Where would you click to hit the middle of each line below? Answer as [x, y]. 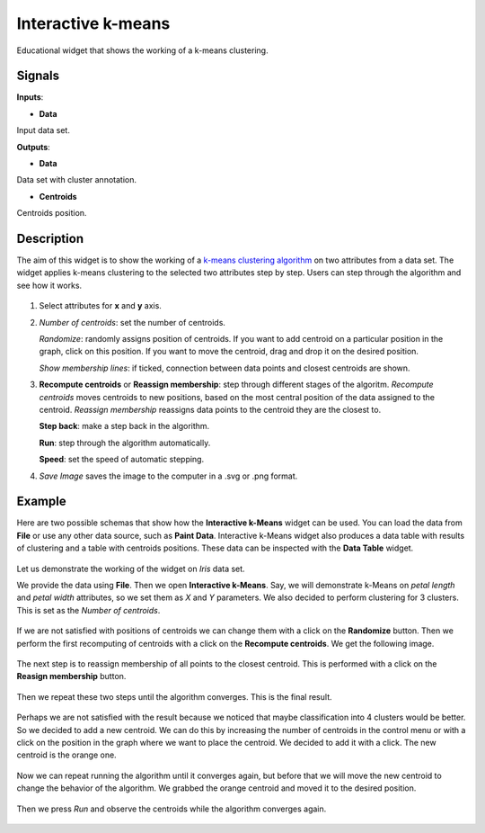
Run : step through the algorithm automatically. [125, 443]
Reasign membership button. [71, 676]
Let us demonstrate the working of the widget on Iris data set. [131, 569]
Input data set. [44, 130]
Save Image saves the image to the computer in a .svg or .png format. [168, 476]
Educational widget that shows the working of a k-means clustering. [142, 50]
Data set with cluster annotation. [76, 180]
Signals [38, 76]
